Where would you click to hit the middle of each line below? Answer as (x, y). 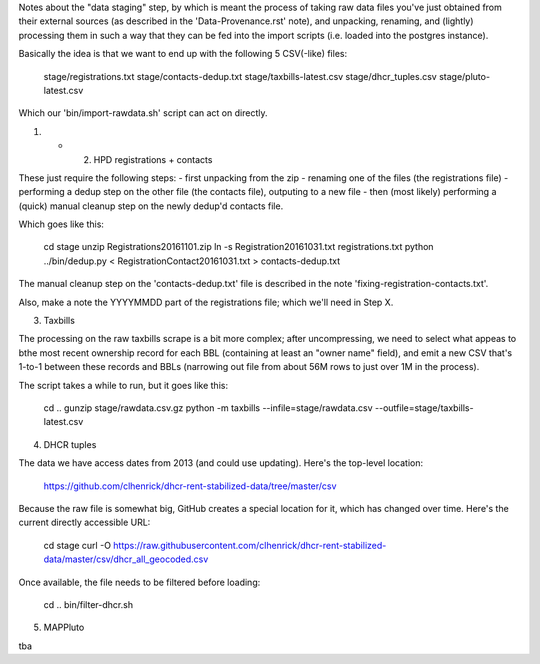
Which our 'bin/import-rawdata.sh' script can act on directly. (143, 113)
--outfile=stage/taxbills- (424, 407)
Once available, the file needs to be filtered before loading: (139, 582)
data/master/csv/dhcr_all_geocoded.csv (126, 559)
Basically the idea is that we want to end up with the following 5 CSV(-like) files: (183, 54)
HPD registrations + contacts (153, 159)
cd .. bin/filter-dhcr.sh (88, 604)
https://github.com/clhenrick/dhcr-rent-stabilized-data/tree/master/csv (190, 486)
